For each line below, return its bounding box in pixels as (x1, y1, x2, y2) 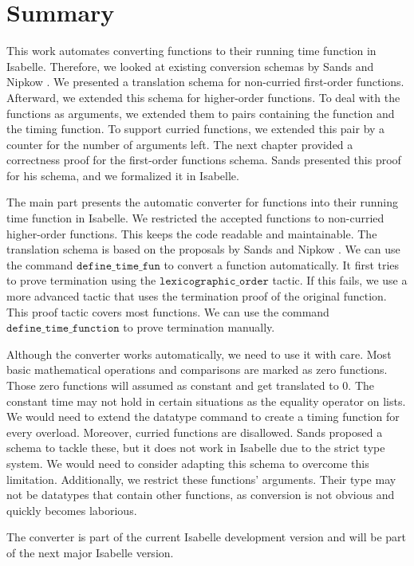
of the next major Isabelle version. (6, 544, 174, 560)
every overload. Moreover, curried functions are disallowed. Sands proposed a (6, 423, 383, 440)
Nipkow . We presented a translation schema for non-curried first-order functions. (6, 73, 404, 90)
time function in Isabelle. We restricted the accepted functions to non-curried (6, 210, 384, 226)
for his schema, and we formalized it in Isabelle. (6, 167, 239, 183)
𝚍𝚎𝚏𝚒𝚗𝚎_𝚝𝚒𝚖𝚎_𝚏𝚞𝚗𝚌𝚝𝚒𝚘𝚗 (6, 323, 120, 335)
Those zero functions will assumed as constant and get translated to (6, 377, 339, 393)
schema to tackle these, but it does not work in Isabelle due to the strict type (6, 439, 385, 456)
